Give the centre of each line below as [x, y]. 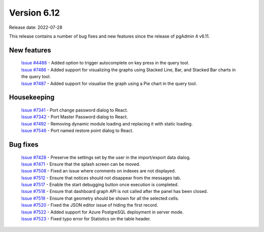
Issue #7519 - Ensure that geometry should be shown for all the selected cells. [100, 198]
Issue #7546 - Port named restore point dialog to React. [77, 131]
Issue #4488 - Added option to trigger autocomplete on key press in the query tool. [105, 63]
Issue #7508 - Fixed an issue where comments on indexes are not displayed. [99, 171]
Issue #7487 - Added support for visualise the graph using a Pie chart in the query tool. [109, 84]
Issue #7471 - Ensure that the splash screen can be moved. [81, 164]
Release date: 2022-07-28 [36, 27]
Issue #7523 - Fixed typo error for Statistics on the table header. [86, 219]
